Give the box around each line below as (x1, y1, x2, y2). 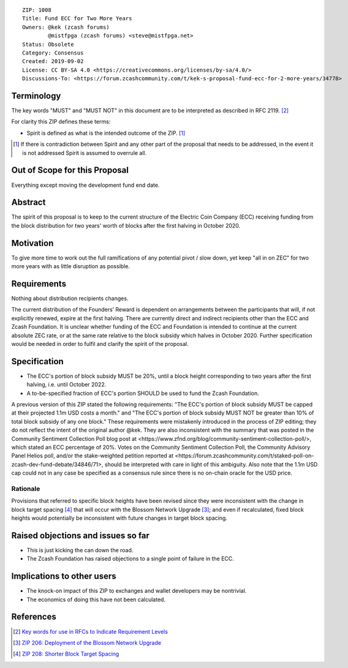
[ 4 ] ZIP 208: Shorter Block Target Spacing (13, 650, 119, 658)
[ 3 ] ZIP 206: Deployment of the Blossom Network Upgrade (13, 639, 162, 646)
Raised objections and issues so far (11, 530, 150, 541)
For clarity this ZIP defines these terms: (11, 118, 111, 126)
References (11, 612, 56, 622)
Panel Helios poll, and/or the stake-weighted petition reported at (11, 452, 174, 459)
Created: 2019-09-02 (22, 58, 84, 65)
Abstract (11, 197, 46, 208)
